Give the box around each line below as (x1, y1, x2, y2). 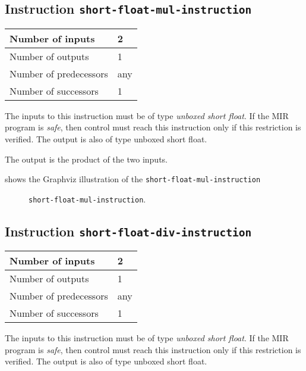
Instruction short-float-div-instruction (5, 222, 252, 240)
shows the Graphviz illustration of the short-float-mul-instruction (5, 173, 261, 185)
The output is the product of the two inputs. (5, 152, 168, 165)
